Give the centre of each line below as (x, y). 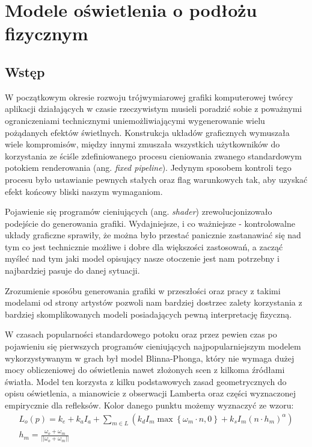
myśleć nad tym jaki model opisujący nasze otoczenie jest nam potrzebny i (142, 258)
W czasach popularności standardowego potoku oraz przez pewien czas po (141, 334)
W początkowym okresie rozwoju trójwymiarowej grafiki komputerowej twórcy (149, 97)
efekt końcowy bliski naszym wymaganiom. (84, 191)
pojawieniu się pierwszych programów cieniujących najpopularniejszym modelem (153, 346)
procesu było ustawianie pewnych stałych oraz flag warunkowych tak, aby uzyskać (156, 179)
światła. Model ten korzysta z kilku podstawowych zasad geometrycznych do (146, 381)
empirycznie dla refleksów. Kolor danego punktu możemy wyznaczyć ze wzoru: (149, 405)
